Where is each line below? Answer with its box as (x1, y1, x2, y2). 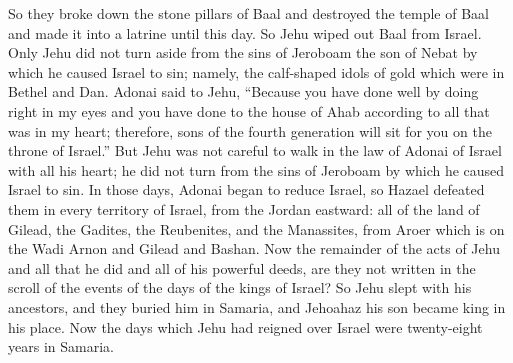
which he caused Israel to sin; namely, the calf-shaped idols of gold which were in (8, 61, 505, 82)
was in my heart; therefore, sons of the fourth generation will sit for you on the (8, 120, 492, 141)
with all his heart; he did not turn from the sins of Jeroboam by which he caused (8, 159, 505, 180)
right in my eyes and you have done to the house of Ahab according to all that (8, 100, 490, 121)
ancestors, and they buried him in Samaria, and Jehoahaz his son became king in (8, 296, 506, 317)
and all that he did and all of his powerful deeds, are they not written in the (8, 257, 476, 278)
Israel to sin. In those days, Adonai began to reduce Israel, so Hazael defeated (8, 179, 485, 200)
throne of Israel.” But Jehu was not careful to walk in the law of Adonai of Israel (8, 140, 502, 161)
